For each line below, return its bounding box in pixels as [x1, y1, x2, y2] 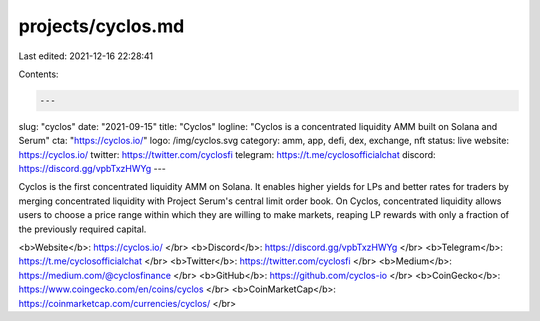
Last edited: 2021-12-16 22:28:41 [18, 50, 154, 62]
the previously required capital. [18, 223, 147, 235]
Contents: [18, 68, 59, 80]
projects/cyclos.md [18, 15, 185, 37]
